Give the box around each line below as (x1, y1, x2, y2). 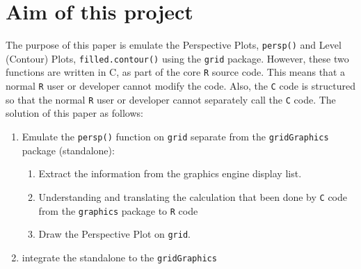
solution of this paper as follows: (6, 106, 143, 120)
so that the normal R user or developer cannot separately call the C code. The (6, 92, 336, 106)
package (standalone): (22, 142, 115, 157)
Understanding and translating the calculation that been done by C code (38, 189, 348, 204)
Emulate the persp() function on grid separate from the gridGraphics (22, 129, 329, 143)
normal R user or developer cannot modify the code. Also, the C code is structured (6, 79, 355, 93)
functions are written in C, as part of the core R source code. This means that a (6, 65, 346, 79)
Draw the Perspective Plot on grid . (38, 227, 191, 241)
